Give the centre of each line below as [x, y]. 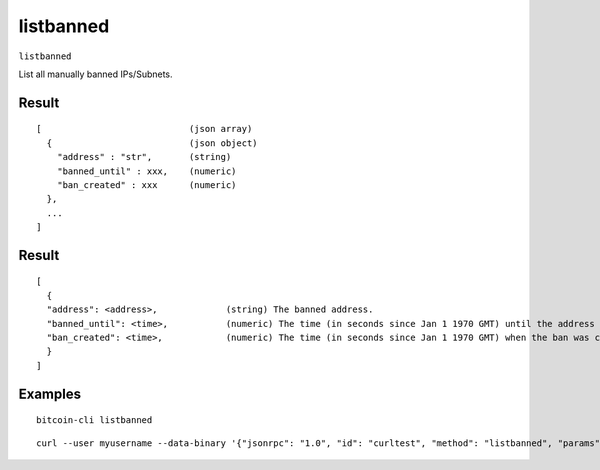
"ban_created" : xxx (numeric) [146, 184]
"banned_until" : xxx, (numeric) [146, 171]
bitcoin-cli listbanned [94, 420]
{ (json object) [152, 143]
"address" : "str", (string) [144, 157]
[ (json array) [144, 129]
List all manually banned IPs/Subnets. [96, 74]
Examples [50, 393]
